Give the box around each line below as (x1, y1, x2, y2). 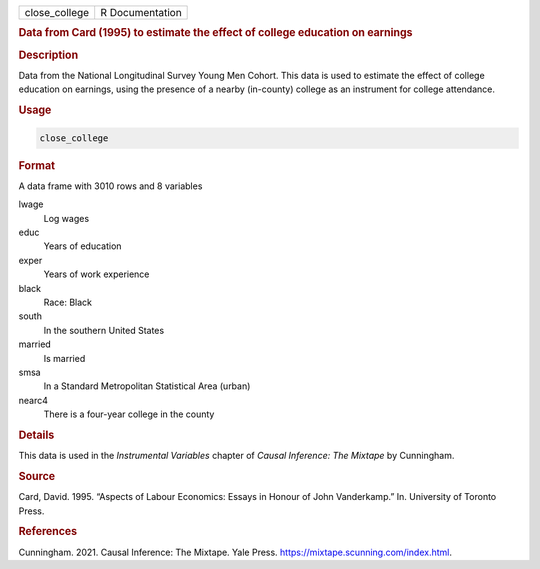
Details (18, 428, 55, 442)
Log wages (43, 212, 90, 224)
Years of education (43, 240, 122, 252)
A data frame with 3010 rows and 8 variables (18, 180, 203, 192)
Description (18, 48, 79, 62)
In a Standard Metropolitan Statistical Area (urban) (43, 380, 251, 392)
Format (18, 158, 55, 172)
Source (18, 469, 56, 483)
